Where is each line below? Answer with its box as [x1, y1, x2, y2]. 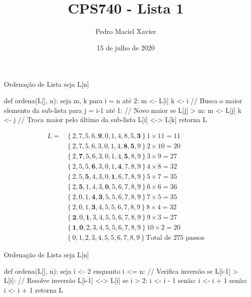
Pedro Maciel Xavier [95, 26, 156, 36]
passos [186, 234, 205, 242]
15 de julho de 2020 [97, 42, 155, 52]
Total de [146, 234, 171, 242]
